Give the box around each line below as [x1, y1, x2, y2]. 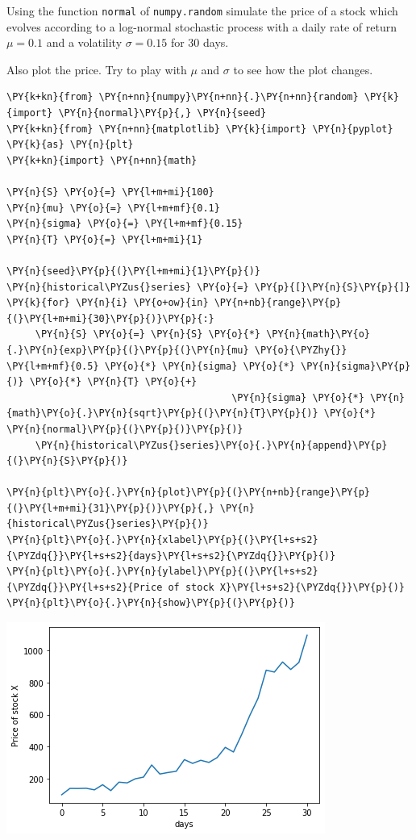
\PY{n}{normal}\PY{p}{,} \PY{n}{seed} [58, 107, 267, 119]
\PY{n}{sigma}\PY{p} [301, 360, 411, 372]
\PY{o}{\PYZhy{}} [254, 344, 347, 356]
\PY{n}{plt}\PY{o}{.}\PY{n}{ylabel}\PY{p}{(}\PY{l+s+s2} [6, 566, 318, 578]
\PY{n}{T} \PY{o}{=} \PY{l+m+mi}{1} [6, 233, 203, 245]
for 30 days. [170, 34, 229, 51]
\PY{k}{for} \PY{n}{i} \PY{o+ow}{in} [6, 297, 209, 309]
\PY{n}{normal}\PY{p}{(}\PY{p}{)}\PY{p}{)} [6, 423, 243, 435]
